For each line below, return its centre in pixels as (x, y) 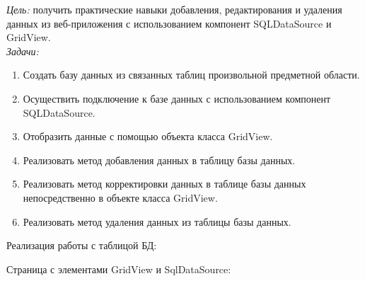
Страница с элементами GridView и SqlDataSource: (119, 269)
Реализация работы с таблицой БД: (82, 245)
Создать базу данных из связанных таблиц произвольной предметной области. (191, 75)
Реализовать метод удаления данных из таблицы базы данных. (157, 221)
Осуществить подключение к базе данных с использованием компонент (177, 98)
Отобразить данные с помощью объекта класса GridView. (148, 136)
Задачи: (23, 51)
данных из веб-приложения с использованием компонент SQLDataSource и (169, 23)
